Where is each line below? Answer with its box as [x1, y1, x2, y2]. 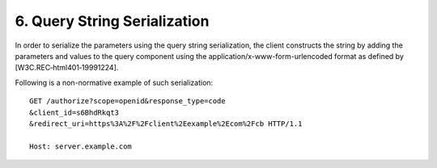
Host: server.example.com [29, 141, 133, 151]
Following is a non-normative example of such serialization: [15, 78, 214, 87]
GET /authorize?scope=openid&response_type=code [29, 97, 226, 106]
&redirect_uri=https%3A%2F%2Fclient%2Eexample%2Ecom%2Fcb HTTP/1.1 [29, 119, 303, 128]
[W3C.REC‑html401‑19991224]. [15, 63, 119, 73]
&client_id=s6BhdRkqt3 [29, 107, 120, 117]
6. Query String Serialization [15, 12, 210, 30]
